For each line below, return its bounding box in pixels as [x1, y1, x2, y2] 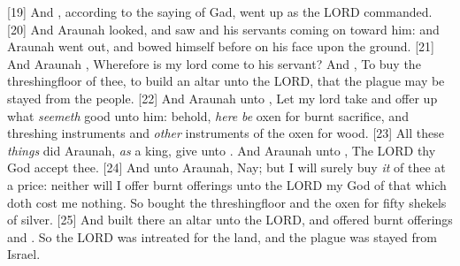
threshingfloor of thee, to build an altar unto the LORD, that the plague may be [7, 72, 445, 90]
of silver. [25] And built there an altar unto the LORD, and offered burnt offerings [7, 210, 453, 229]
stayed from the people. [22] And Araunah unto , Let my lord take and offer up [7, 88, 438, 107]
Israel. [7, 245, 41, 263]
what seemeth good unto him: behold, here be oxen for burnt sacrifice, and [7, 106, 409, 125]
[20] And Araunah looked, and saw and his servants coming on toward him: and [7, 19, 440, 38]
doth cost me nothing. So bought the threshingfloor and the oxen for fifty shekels [7, 193, 447, 211]
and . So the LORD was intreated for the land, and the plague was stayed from [7, 227, 437, 246]
